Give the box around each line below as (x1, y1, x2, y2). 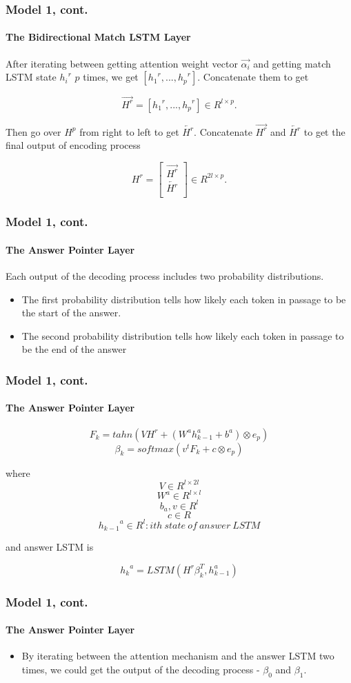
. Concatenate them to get (197, 70, 309, 84)
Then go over (6, 124, 61, 139)
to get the (303, 124, 345, 139)
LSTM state (6, 70, 57, 84)
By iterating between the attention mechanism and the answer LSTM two (21, 649, 334, 663)
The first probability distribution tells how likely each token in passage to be (21, 292, 346, 306)
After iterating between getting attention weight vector (6, 56, 238, 70)
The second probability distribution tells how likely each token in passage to (21, 328, 344, 343)
